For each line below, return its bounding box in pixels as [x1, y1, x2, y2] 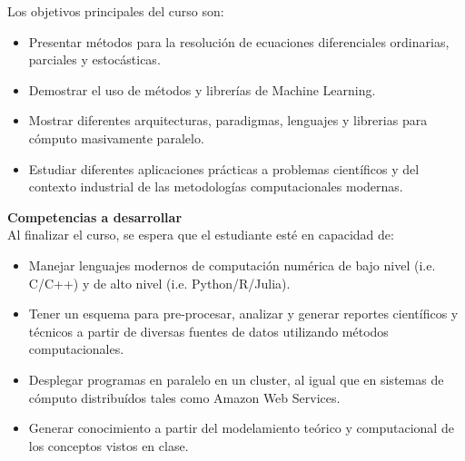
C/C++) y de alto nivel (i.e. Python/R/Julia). [28, 273, 291, 292]
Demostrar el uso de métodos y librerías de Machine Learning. [28, 80, 376, 99]
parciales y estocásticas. [28, 50, 161, 69]
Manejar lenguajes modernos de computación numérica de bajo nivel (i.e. [28, 255, 436, 274]
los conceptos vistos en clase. [28, 436, 189, 455]
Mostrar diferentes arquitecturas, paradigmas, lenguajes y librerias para [28, 111, 428, 130]
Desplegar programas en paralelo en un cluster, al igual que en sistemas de [28, 369, 444, 388]
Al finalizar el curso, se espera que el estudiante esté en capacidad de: [7, 225, 394, 244]
